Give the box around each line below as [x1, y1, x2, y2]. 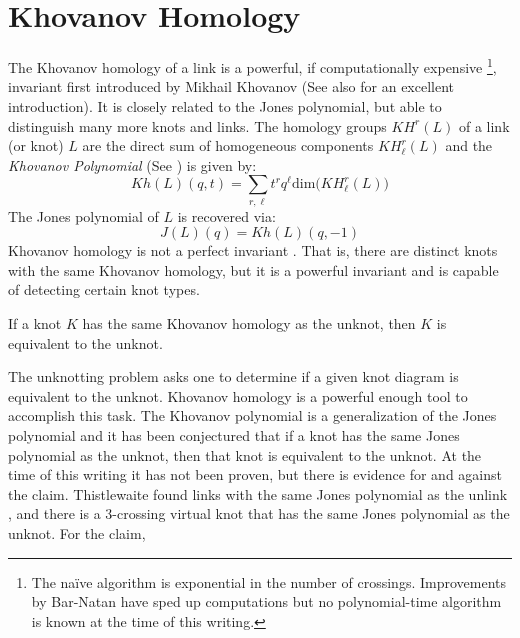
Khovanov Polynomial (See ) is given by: [8, 154, 257, 175]
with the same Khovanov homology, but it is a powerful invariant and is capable [8, 259, 499, 280]
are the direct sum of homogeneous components [82, 135, 374, 156]
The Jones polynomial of [8, 205, 159, 226]
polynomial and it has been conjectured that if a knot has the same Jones [8, 425, 460, 446]
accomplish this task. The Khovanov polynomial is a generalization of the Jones [8, 405, 497, 426]
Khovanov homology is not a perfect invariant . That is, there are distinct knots [8, 240, 498, 261]
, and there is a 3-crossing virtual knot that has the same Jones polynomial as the [8, 503, 510, 524]
